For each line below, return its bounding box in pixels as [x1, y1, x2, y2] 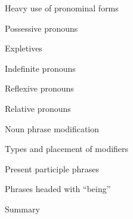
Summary [5, 202, 40, 215]
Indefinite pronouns [5, 62, 76, 74]
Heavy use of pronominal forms [5, 2, 119, 14]
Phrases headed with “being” [5, 182, 111, 195]
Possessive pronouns [5, 22, 78, 34]
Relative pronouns [5, 102, 71, 114]
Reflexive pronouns [5, 82, 74, 95]
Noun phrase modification [5, 122, 100, 135]
